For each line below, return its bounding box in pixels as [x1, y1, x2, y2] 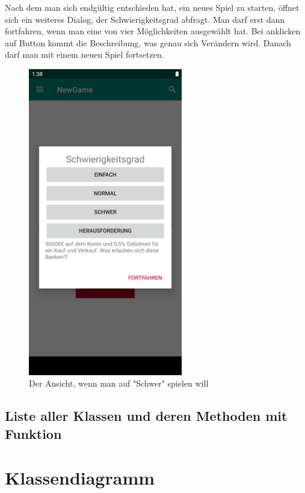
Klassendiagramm [5, 465, 155, 490]
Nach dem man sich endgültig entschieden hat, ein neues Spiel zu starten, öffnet [5, 1, 300, 13]
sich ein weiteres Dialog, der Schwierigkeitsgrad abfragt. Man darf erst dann [5, 13, 285, 25]
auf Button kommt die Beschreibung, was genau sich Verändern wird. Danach [5, 36, 291, 49]
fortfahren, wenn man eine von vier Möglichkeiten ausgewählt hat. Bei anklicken [5, 25, 301, 37]
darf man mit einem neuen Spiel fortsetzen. [5, 48, 164, 61]
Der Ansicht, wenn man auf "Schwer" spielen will [29, 377, 209, 390]
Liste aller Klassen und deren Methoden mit [5, 406, 288, 425]
